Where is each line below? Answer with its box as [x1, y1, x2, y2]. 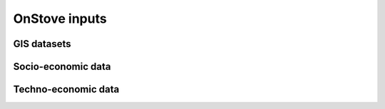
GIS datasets [13, 38, 71, 50]
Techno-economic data [13, 83, 120, 95]
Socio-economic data [13, 61, 111, 73]
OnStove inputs [13, 11, 107, 26]
